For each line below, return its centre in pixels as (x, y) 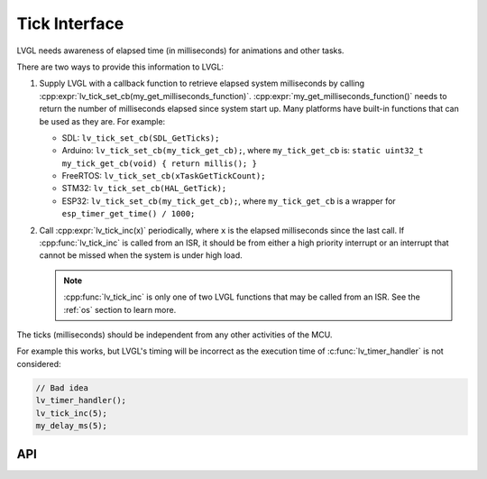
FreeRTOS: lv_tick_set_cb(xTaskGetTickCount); (164, 176)
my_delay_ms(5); (72, 425)
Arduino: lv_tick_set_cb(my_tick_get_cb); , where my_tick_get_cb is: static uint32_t (243, 151)
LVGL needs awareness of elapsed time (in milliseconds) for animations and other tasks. (180, 51)
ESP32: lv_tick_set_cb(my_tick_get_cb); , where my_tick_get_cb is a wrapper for (229, 201)
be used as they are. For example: (102, 121)
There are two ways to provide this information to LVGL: (120, 67)
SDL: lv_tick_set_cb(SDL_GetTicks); (141, 138)
